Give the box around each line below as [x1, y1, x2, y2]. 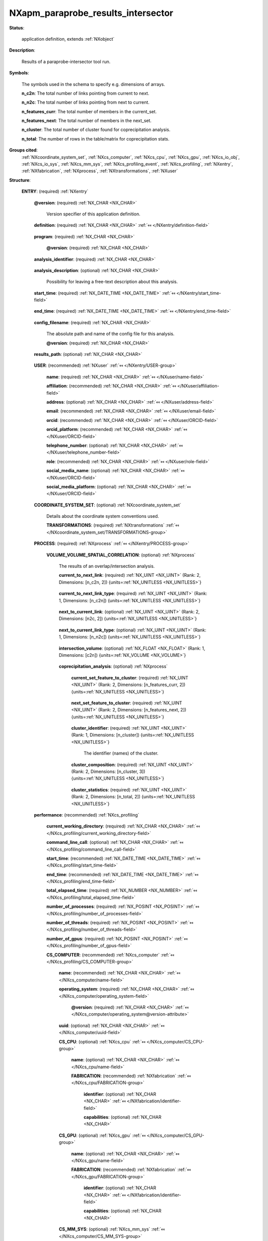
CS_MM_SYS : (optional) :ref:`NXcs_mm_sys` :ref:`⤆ [59, 1226, 165, 1232]
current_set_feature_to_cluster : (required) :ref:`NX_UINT [71, 675, 189, 681]
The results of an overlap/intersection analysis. [59, 563, 155, 569]
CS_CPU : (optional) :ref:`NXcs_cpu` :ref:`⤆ [59, 1038, 146, 1044]
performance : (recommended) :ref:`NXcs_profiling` [34, 812, 139, 818]
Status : [9, 25, 25, 31]
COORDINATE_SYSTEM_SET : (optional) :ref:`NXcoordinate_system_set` [34, 502, 181, 508]
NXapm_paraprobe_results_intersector [9, 7, 174, 18]
